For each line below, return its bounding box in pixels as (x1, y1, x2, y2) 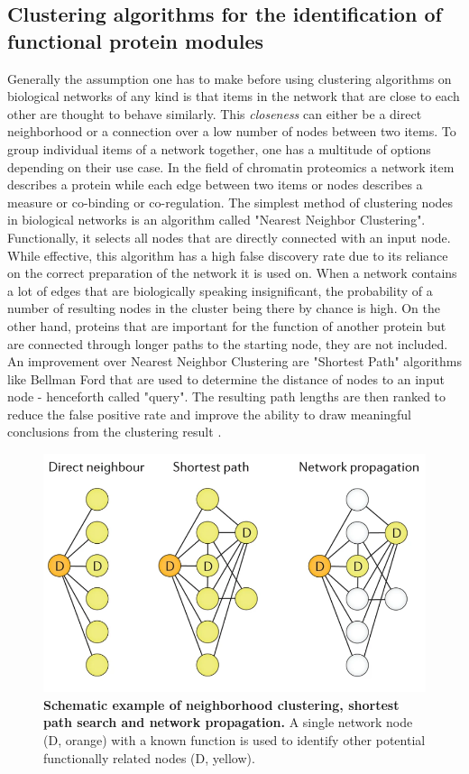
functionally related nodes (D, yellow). (43, 748, 255, 767)
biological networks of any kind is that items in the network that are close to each (7, 87, 460, 106)
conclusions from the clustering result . (7, 422, 222, 441)
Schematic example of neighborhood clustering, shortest (43, 695, 400, 714)
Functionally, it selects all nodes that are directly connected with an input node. (7, 227, 451, 246)
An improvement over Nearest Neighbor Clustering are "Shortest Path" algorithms (7, 352, 462, 371)
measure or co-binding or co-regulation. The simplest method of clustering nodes (7, 192, 454, 211)
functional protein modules (7, 26, 264, 54)
